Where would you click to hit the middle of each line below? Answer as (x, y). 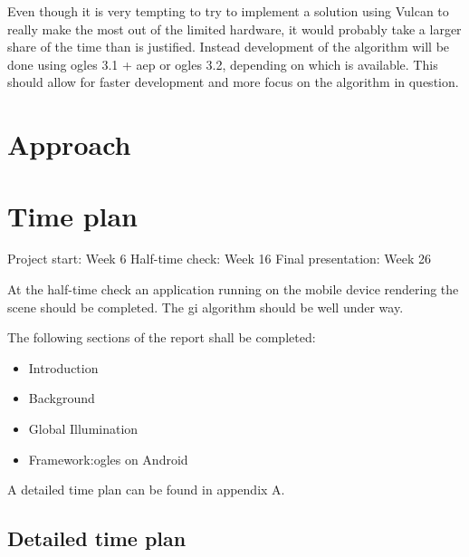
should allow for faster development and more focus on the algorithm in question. (233, 82)
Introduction (63, 367)
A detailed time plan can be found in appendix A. (146, 490)
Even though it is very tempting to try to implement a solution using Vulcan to (228, 11)
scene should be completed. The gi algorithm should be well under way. (206, 307)
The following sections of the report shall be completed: (162, 337)
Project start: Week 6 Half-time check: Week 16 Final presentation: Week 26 (220, 259)
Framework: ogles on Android (108, 459)
